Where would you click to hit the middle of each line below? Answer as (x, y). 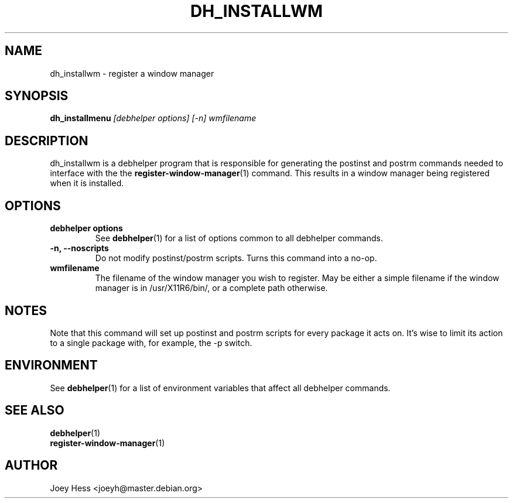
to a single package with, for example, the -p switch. (151, 343)
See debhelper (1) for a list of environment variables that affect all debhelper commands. (220, 388)
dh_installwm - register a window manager (132, 73)
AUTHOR (31, 466)
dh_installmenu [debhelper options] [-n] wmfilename (153, 118)
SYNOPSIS (37, 96)
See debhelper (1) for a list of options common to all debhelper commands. (239, 238)
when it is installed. (87, 183)
